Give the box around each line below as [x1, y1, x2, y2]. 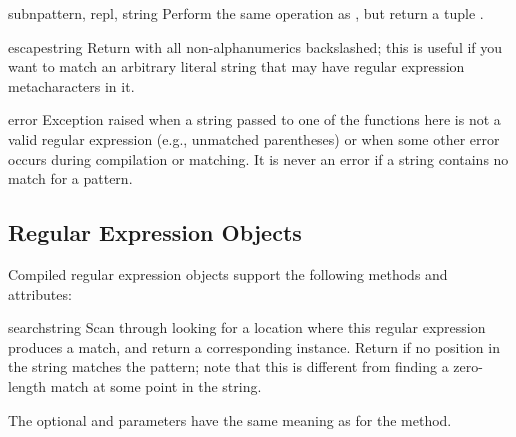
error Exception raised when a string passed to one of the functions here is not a [8, 109, 501, 130]
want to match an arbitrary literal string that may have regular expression [8, 56, 465, 77]
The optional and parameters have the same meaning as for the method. [8, 409, 452, 430]
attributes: [8, 283, 72, 304]
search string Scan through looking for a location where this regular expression [8, 317, 486, 338]
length [8, 375, 47, 396]
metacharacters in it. [8, 75, 135, 96]
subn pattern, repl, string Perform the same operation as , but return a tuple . [8, 3, 484, 23]
